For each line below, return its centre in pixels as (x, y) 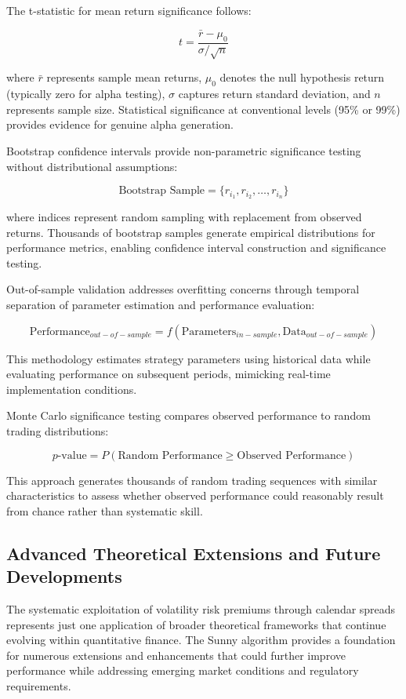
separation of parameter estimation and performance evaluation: (161, 304)
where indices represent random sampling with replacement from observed (184, 217)
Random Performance (170, 455)
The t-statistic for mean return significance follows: (129, 10)
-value (72, 455)
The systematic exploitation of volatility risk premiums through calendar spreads (201, 608)
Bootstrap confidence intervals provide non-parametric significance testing (184, 150)
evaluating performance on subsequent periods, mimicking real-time (169, 374)
